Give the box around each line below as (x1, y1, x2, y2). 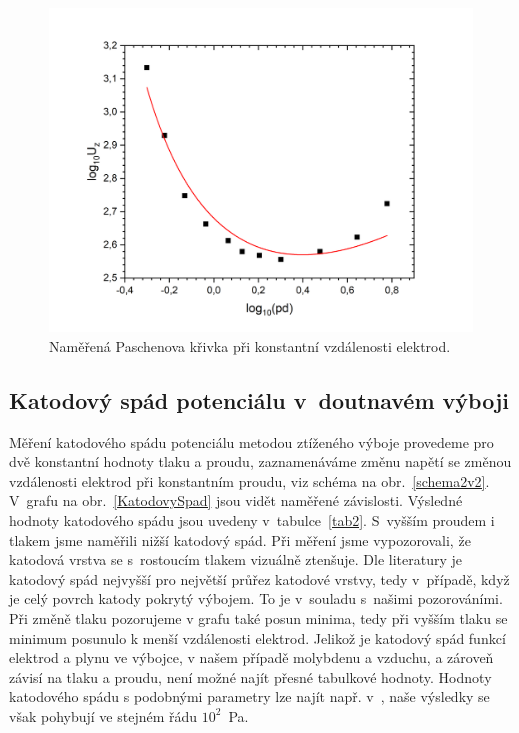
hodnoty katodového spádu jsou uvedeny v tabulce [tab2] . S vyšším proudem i (9, 509, 495, 530)
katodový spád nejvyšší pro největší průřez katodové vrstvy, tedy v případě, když (9, 568, 510, 589)
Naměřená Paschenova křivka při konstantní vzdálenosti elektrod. (49, 335, 451, 356)
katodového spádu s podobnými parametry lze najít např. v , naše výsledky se (9, 686, 490, 707)
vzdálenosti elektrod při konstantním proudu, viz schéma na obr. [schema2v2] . (9, 470, 490, 491)
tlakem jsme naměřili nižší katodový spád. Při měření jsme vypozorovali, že (9, 529, 471, 550)
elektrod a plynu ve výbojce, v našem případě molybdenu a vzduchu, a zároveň (9, 647, 494, 668)
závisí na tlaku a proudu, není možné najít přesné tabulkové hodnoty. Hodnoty (9, 666, 492, 687)
